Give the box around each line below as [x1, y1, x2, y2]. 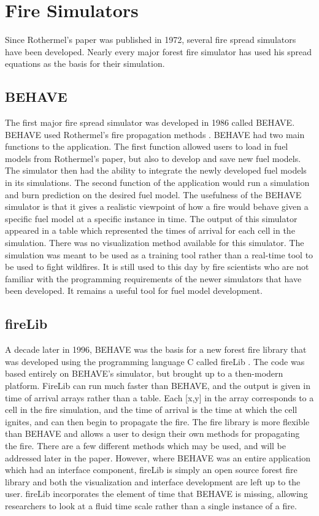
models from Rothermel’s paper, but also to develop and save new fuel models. [5, 152, 301, 164]
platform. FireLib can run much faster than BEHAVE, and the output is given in [5, 379, 310, 391]
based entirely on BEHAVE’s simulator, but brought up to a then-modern [5, 367, 283, 380]
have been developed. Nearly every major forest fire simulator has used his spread [5, 45, 312, 58]
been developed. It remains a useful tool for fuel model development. [5, 284, 263, 297]
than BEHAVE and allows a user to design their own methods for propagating [5, 427, 300, 440]
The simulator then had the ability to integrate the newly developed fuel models [5, 164, 307, 177]
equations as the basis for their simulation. [5, 57, 165, 70]
